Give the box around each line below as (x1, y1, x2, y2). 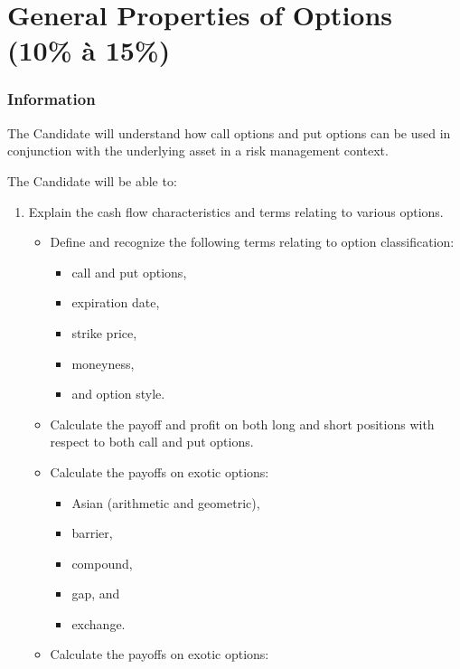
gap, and (71, 584, 120, 603)
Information (7, 88, 96, 110)
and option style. (71, 384, 165, 403)
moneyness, (71, 353, 135, 372)
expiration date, (71, 293, 160, 312)
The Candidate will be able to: (7, 171, 177, 190)
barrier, (71, 523, 113, 542)
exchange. (71, 614, 126, 633)
